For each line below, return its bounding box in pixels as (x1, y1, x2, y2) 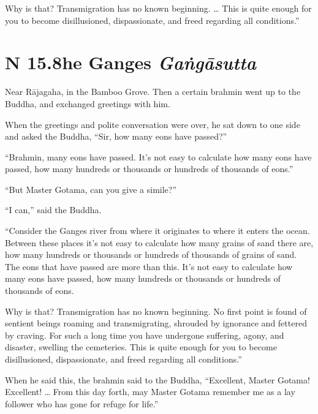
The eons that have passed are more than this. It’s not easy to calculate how (5, 260, 293, 273)
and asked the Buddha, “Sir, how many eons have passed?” (5, 130, 227, 143)
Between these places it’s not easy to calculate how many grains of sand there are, (5, 236, 314, 249)
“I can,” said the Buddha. (5, 203, 102, 216)
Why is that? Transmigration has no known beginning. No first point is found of (5, 304, 307, 317)
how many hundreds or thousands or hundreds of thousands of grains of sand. (5, 248, 297, 261)
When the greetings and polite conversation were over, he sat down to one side (5, 118, 300, 130)
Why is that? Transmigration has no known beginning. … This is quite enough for (5, 2, 312, 14)
